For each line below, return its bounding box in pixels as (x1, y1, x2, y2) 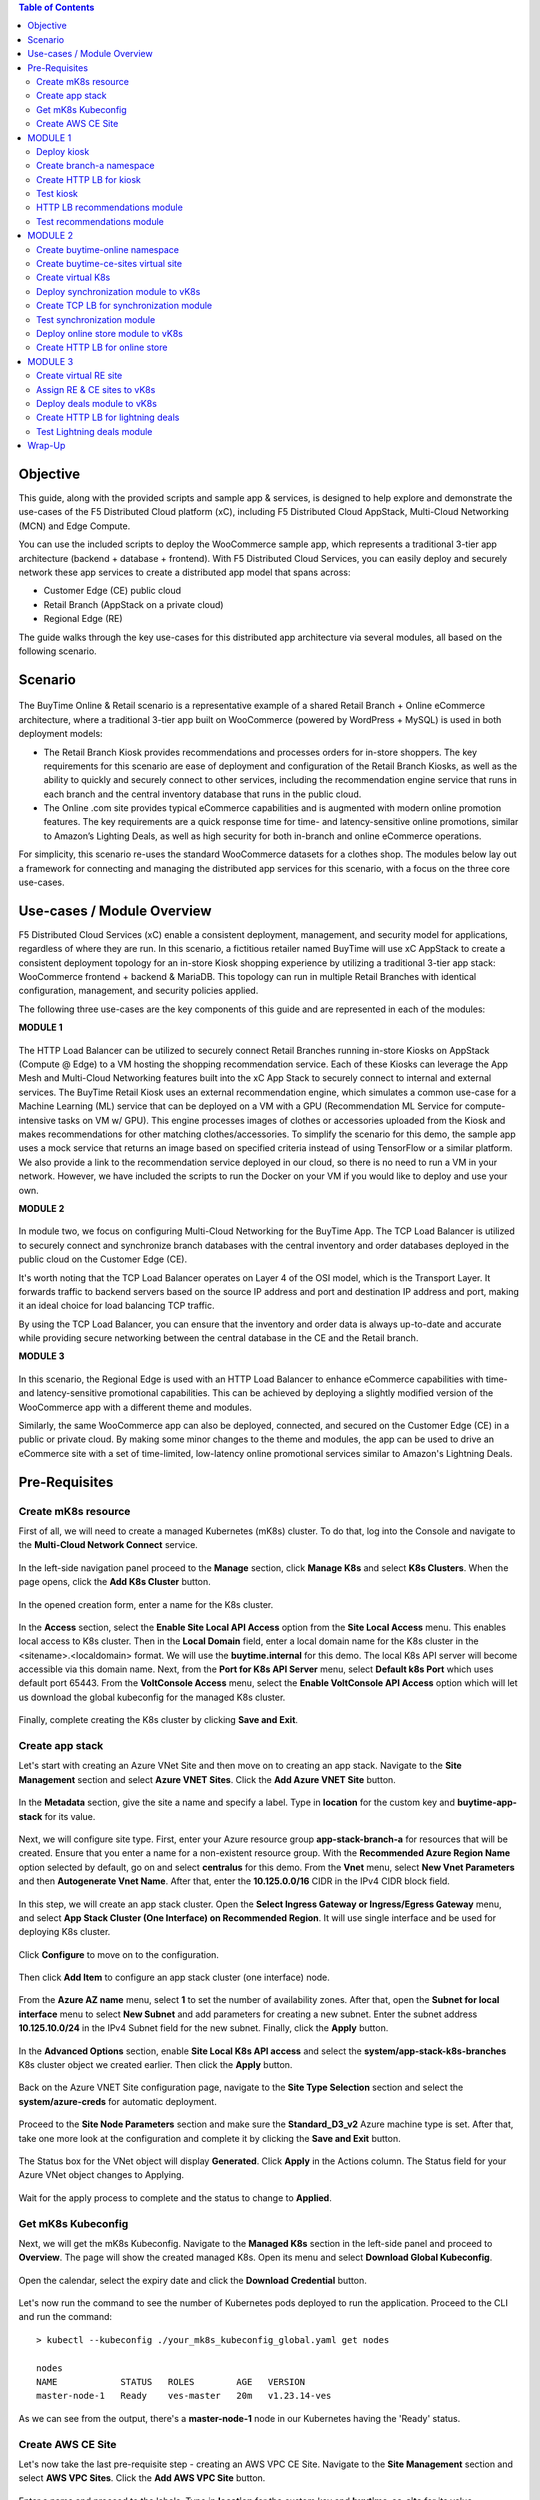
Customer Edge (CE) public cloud (43, 585, 182, 597)
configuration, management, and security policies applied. (18, 985, 259, 997)
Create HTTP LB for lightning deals (36, 411, 180, 424)
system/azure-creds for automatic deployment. (18, 2095, 217, 2107)
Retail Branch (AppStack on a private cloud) (43, 598, 224, 610)
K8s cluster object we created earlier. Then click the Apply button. (18, 2059, 293, 2071)
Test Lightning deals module (36, 425, 153, 437)
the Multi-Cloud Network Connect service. (18, 1539, 199, 1551)
